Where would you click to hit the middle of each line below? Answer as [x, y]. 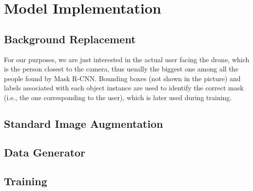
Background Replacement [70, 39]
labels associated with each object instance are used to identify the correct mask [124, 88]
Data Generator [45, 152]
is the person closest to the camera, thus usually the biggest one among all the [121, 69]
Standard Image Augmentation [84, 123]
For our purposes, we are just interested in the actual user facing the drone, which [127, 59]
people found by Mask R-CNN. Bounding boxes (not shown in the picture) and [122, 78]
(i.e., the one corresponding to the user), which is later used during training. [118, 97]
